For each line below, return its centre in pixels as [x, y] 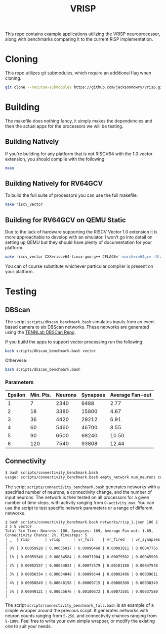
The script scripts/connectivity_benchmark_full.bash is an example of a [80, 605]
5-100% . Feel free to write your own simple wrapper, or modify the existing [80, 621]
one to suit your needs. [29, 626]
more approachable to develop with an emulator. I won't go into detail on [79, 237]
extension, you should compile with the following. [56, 159]
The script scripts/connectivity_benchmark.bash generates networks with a [83, 487]
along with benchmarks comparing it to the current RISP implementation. [79, 39]
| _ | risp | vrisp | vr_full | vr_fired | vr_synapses [83, 539]
